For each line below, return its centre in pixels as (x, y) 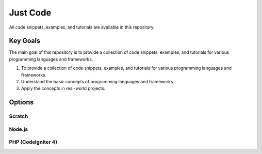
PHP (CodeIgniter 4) (33, 142)
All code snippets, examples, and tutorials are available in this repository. (82, 27)
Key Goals (25, 41)
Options (21, 102)
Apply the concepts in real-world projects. (63, 88)
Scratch (18, 116)
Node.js (18, 129)
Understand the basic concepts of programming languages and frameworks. (98, 82)
